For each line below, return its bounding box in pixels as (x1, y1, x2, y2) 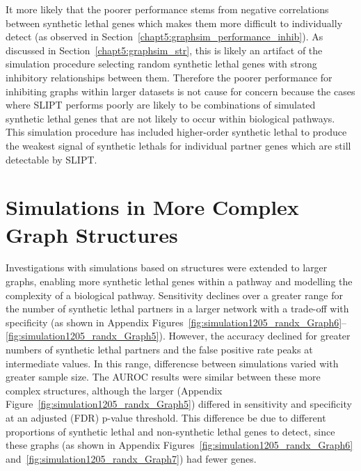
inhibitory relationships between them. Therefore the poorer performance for (6, 70, 332, 84)
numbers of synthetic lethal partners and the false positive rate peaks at (6, 342, 313, 356)
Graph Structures (6, 220, 178, 248)
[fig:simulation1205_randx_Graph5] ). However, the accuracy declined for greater (6, 328, 351, 343)
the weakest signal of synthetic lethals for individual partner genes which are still (6, 138, 351, 152)
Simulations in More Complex (6, 193, 299, 221)
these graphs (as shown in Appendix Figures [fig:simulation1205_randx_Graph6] (6, 438, 353, 452)
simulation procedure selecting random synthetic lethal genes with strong (6, 56, 317, 71)
